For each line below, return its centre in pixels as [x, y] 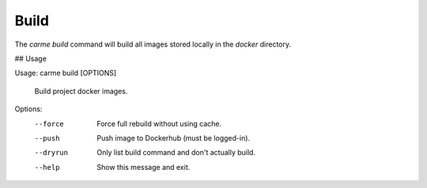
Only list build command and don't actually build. [176, 152]
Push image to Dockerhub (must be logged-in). [174, 137]
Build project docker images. [81, 91]
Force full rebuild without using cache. [159, 123]
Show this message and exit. [144, 167]
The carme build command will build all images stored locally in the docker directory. [153, 44]
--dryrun [51, 153]
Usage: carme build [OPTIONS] [66, 73]
